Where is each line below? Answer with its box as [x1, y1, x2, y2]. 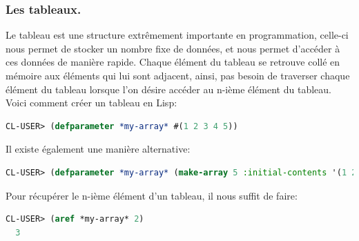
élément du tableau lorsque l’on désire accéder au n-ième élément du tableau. [6, 81, 331, 96]
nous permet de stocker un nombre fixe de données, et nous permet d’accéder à [6, 41, 340, 55]
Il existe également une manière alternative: [6, 142, 191, 156]
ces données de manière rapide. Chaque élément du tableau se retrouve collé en [6, 55, 340, 69]
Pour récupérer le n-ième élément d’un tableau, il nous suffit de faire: [6, 188, 298, 202]
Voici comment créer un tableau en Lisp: [6, 95, 177, 110]
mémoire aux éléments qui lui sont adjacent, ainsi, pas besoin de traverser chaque [6, 68, 350, 82]
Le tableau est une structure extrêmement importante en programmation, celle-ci [6, 28, 349, 42]
